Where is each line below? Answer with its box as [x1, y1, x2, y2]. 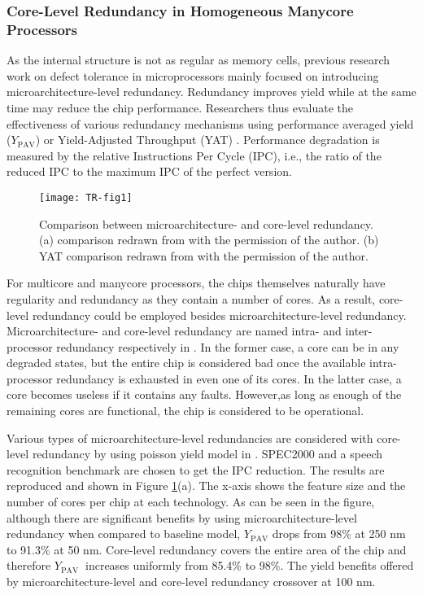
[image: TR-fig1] [39, 191, 133, 203]
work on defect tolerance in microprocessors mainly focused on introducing [7, 67, 379, 84]
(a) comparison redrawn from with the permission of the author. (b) [39, 231, 379, 248]
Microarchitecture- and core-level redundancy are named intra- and [7, 322, 342, 339]
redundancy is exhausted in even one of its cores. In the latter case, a [56, 370, 402, 387]
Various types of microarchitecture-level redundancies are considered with [7, 429, 373, 446]
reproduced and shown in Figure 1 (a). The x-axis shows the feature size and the [7, 477, 406, 494]
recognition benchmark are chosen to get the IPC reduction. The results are [7, 461, 385, 478]
